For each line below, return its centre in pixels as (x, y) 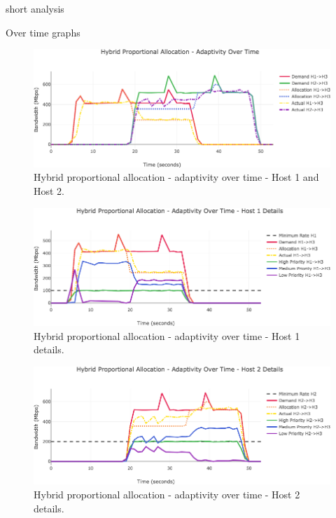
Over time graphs (43, 32)
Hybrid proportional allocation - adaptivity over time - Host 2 (167, 495)
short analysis (35, 8)
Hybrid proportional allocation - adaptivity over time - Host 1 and (176, 177)
